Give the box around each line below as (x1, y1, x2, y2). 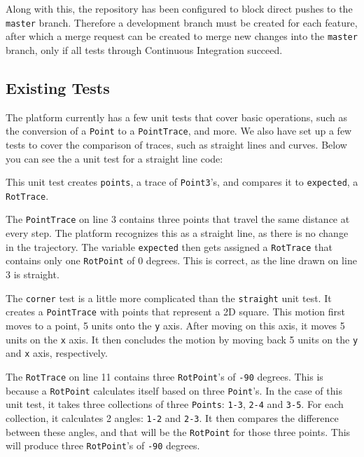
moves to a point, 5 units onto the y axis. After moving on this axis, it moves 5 (6, 318, 345, 332)
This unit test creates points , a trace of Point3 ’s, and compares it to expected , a (6, 175, 358, 189)
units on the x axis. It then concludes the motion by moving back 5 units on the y (6, 332, 358, 346)
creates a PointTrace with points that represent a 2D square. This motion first (6, 304, 346, 319)
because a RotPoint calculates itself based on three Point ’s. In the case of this (6, 383, 342, 397)
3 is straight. (6, 267, 59, 282)
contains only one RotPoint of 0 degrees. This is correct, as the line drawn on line (6, 253, 357, 268)
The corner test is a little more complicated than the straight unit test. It (6, 290, 332, 305)
